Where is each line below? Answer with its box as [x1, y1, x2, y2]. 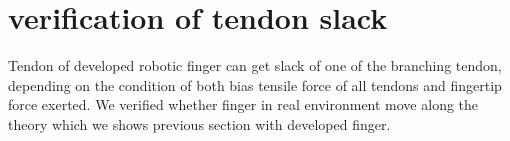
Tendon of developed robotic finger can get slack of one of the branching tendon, [8, 55, 502, 76]
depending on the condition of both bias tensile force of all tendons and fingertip [8, 74, 502, 95]
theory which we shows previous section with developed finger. [8, 113, 391, 134]
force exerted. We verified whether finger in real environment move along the [8, 94, 479, 115]
